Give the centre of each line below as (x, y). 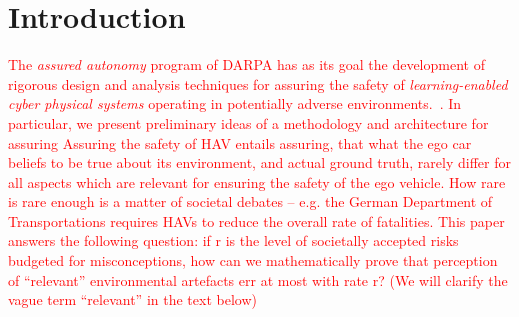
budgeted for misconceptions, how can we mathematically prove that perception (253, 260)
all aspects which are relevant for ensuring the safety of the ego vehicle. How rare (257, 181)
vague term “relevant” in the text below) (132, 299)
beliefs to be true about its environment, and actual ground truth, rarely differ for (259, 162)
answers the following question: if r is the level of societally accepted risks (233, 240)
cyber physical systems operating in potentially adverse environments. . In (235, 103)
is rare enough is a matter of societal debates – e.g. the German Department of (250, 201)
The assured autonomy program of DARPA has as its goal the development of (246, 64)
